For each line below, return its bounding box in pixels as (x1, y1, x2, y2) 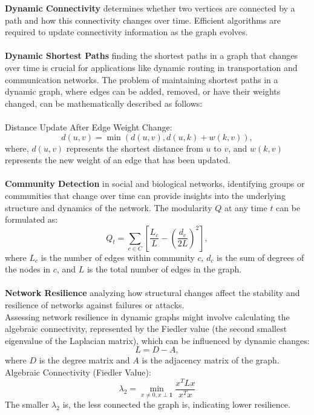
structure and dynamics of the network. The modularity (5, 201, 212, 214)
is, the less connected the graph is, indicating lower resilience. (62, 398, 290, 411)
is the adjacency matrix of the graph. (142, 354, 280, 366)
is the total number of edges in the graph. (87, 263, 242, 275)
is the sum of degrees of (217, 251, 304, 263)
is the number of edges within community (41, 251, 195, 263)
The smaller (5, 398, 49, 411)
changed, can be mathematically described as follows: (5, 96, 203, 109)
